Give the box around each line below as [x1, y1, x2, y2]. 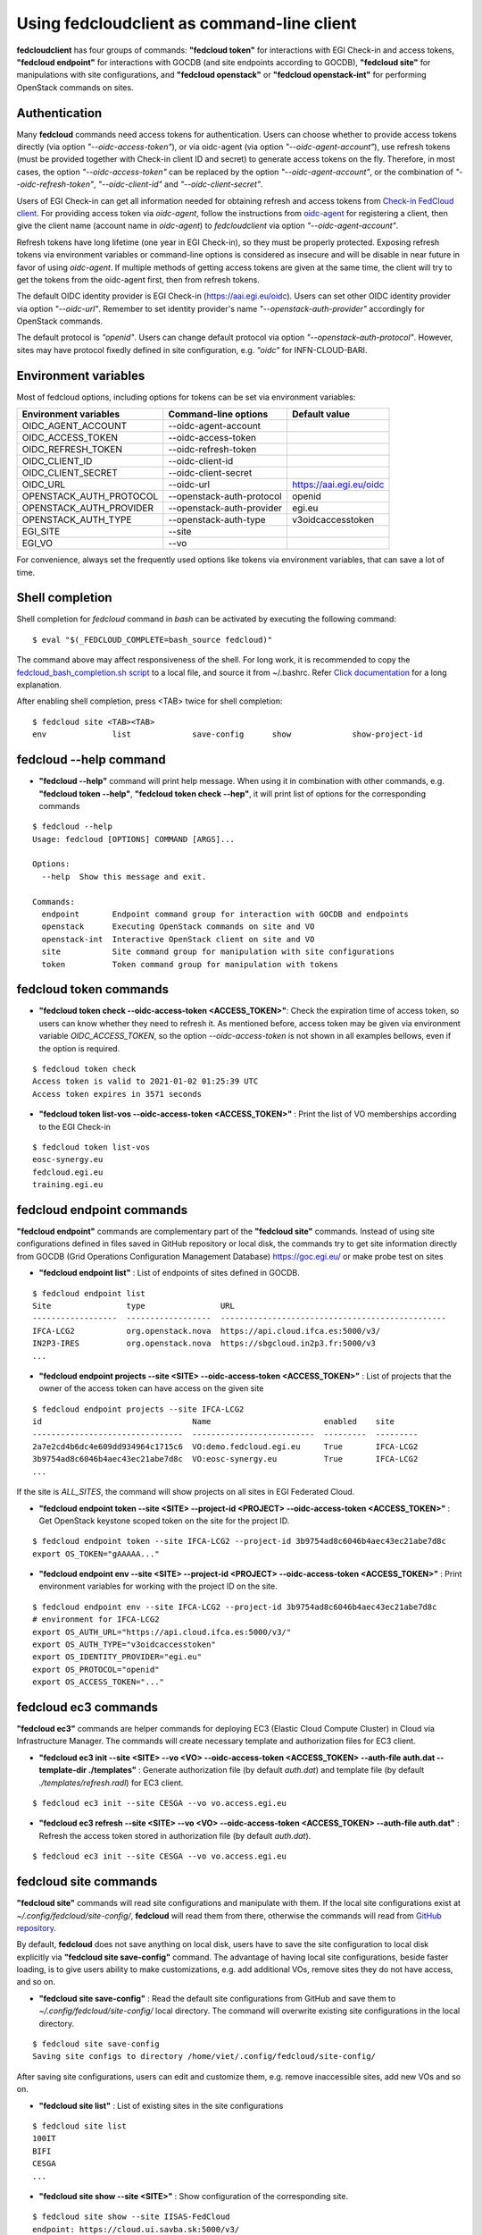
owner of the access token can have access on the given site [38, 1383, 264, 1394]
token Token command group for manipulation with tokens [41, 959, 338, 969]
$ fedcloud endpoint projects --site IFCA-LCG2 [32, 1404, 245, 1414]
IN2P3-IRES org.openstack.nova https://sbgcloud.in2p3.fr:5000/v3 [32, 1338, 377, 1349]
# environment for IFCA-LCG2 [32, 1615, 160, 1624]
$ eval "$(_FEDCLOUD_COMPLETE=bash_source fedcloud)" [32, 635, 272, 645]
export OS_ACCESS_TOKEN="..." [32, 1677, 165, 1687]
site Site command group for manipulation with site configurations [41, 947, 395, 957]
